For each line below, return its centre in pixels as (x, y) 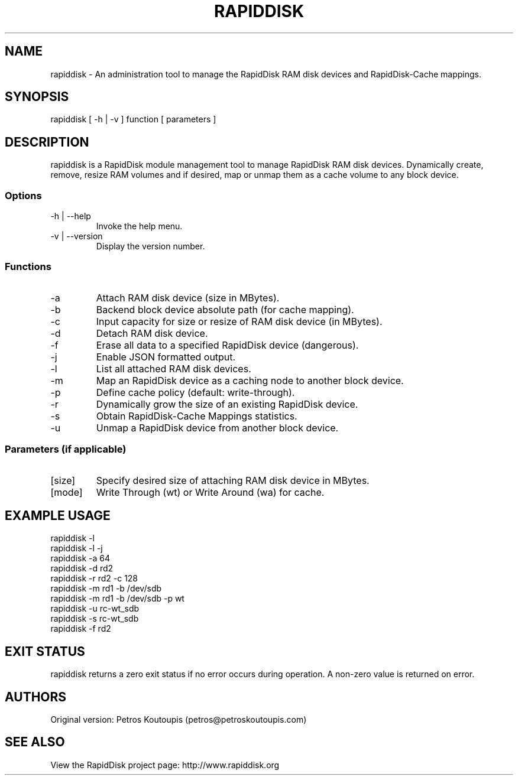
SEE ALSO (35, 742)
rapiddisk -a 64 (80, 558)
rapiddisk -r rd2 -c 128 (94, 578)
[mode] (67, 492)
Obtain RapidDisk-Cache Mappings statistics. (197, 416)
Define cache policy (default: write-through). (195, 392)
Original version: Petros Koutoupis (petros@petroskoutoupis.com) (179, 720)
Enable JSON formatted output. (166, 357)
